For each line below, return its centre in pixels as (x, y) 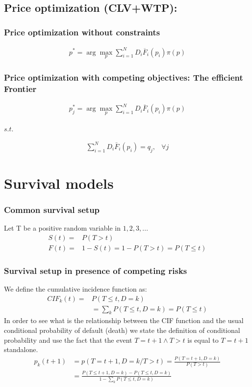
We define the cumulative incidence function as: (76, 289)
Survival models (59, 183)
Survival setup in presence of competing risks (96, 270)
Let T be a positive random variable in (62, 228)
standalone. (21, 349)
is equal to (203, 340)
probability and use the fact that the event (68, 340)
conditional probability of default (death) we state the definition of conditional (122, 330)
